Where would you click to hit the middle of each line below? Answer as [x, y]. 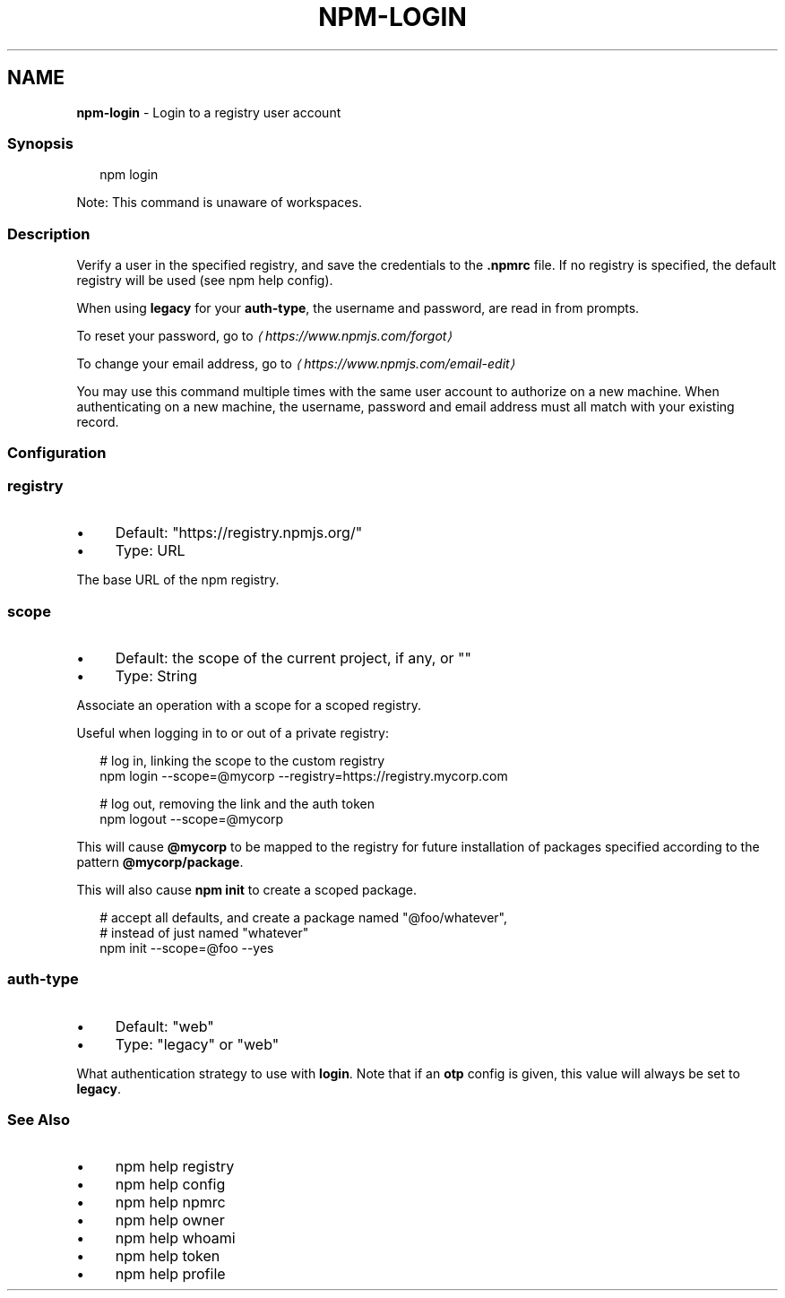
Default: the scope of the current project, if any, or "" [293, 658]
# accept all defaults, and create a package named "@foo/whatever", [303, 917]
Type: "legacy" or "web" [197, 1044]
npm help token [168, 1256]
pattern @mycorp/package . [160, 861]
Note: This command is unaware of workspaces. [219, 203]
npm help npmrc [170, 1203]
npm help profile [170, 1274]
